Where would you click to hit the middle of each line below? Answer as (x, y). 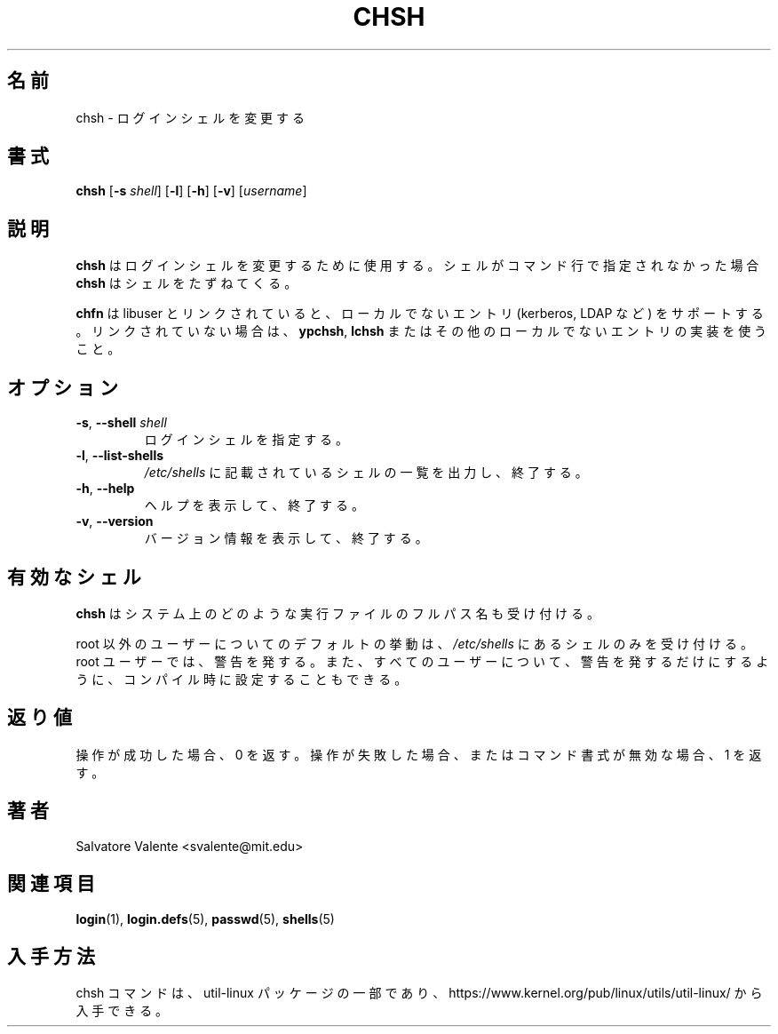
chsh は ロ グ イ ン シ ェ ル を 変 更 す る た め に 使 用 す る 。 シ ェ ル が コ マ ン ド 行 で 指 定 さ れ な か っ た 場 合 (417, 266)
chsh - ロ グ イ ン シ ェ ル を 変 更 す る (190, 117)
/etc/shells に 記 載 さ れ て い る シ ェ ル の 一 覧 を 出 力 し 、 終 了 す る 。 (366, 473)
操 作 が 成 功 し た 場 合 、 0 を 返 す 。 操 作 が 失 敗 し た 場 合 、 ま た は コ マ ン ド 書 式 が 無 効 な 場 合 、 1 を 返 (419, 754)
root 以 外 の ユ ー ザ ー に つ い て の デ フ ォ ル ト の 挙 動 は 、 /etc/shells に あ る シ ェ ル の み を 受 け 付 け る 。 (414, 643)
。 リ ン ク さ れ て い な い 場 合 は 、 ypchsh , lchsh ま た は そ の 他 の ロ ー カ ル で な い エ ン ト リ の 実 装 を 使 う (421, 331)
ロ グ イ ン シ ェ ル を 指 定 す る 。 (246, 440)
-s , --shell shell (121, 423)
